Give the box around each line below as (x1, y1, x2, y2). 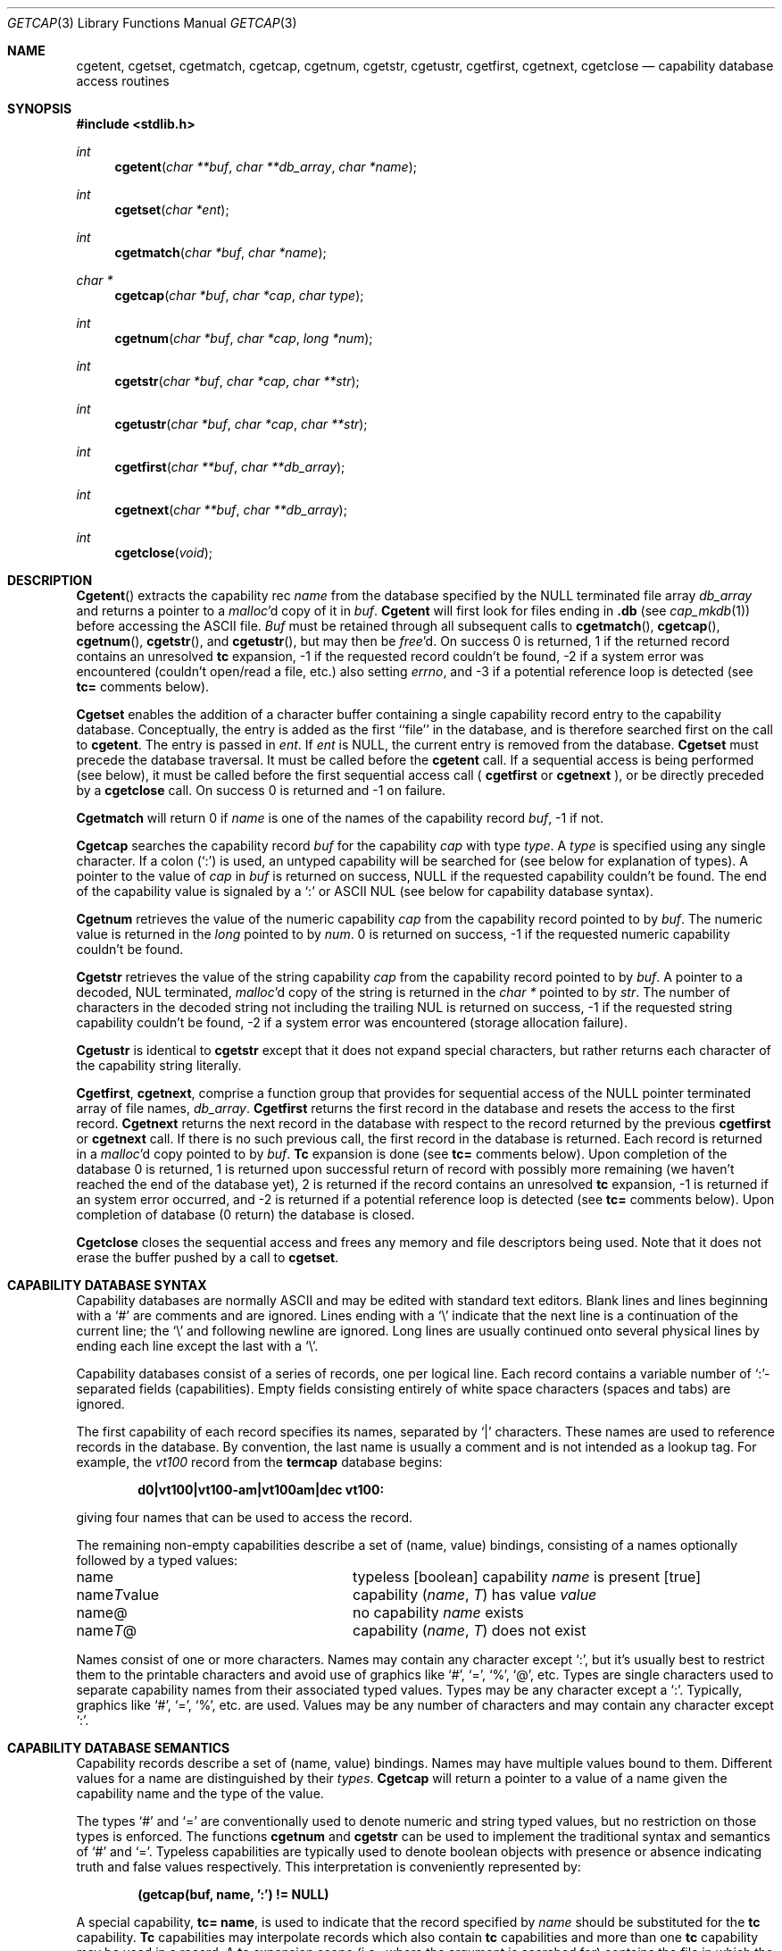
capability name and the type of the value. (76, 1786, 324, 1801)
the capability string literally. (76, 1058, 242, 1073)
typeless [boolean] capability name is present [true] (352, 1568, 702, 1586)
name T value (76, 1586, 160, 1604)
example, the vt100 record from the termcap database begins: (76, 1454, 443, 1470)
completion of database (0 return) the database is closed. (76, 1207, 415, 1222)
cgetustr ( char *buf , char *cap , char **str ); (114, 416, 368, 431)
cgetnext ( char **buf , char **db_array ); (114, 502, 347, 517)
